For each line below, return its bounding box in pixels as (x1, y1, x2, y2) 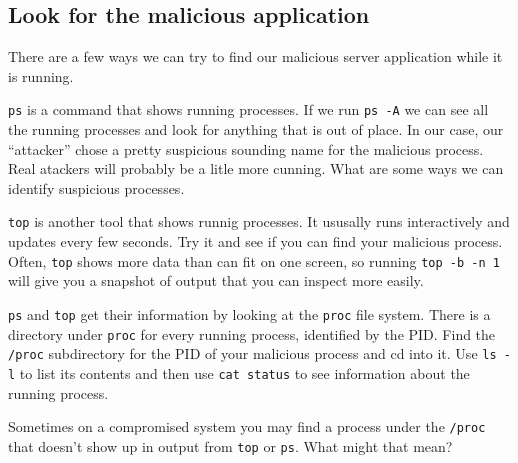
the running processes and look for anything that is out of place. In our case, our (8, 119, 504, 140)
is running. (8, 65, 74, 86)
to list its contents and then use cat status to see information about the (19, 362, 470, 383)
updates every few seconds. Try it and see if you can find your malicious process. (8, 231, 503, 252)
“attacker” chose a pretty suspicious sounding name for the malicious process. (8, 138, 484, 159)
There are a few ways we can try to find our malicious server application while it (8, 46, 503, 67)
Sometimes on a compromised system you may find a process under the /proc (8, 416, 486, 437)
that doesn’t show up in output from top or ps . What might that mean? (8, 435, 453, 456)
